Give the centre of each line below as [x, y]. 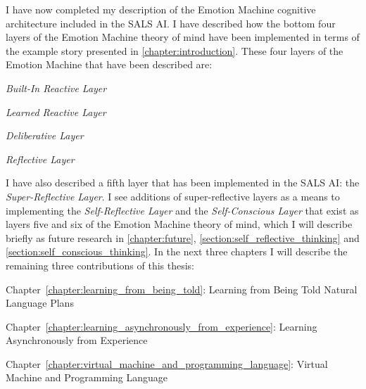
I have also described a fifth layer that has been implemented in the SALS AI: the [183, 183]
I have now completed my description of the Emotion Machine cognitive [161, 9]
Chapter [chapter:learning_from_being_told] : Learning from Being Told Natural [182, 289]
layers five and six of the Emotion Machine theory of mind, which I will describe [179, 224]
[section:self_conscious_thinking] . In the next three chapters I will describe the [177, 251]
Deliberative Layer [45, 135]
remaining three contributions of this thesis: [100, 265]
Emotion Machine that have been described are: [109, 64]
